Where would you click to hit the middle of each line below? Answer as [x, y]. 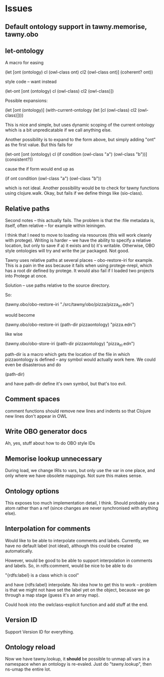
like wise [14, 334]
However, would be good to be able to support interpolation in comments [79, 560]
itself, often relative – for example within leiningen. [56, 226]
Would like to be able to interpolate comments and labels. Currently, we [77, 540]
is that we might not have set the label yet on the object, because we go [78, 590]
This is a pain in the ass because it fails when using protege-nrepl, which [79, 266]
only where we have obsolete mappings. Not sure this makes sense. [74, 476]
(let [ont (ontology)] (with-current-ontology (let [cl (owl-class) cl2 [71, 110]
